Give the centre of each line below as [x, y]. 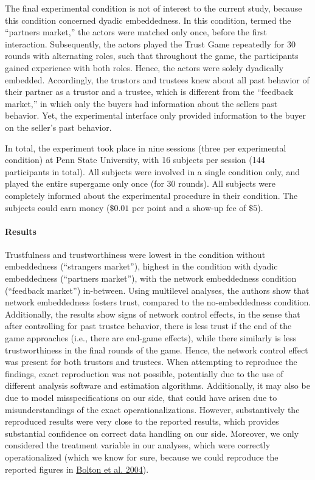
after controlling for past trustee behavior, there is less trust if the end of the [148, 326]
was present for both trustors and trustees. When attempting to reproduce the [151, 362]
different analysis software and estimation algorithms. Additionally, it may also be [157, 385]
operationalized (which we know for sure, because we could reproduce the [142, 457]
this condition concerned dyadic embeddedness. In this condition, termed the [148, 20]
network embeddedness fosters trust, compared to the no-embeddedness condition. [158, 302]
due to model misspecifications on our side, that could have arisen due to [141, 398]
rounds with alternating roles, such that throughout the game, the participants [152, 56]
